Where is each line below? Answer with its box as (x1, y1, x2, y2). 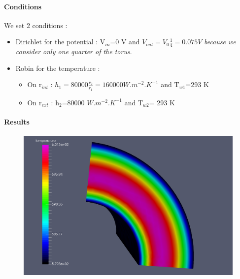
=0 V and (110, 36, 140, 47)
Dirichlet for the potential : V (15, 36, 105, 47)
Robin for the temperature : (15, 62, 100, 73)
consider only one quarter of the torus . (15, 46, 132, 57)
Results (4, 116, 30, 126)
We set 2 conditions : (4, 20, 68, 30)
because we (204, 36, 236, 47)
